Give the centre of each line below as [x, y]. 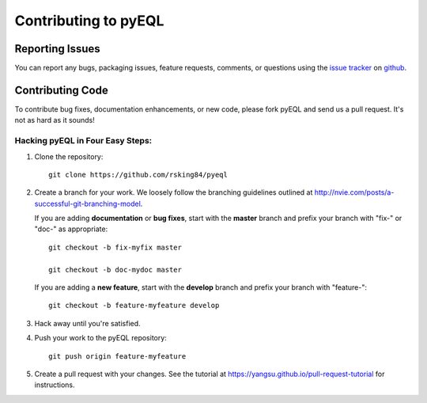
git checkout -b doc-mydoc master [115, 270]
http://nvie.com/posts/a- [354, 192]
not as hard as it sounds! [55, 120]
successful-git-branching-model [88, 203]
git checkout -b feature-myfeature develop [134, 306]
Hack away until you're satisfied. [88, 323]
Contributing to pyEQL [89, 21]
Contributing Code [61, 90]
